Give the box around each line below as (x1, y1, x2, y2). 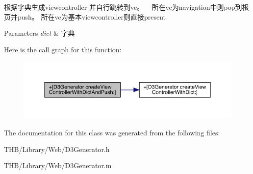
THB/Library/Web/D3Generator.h (4, 144, 110, 154)
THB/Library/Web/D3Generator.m (4, 160, 112, 171)
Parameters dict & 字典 (4, 28, 75, 38)
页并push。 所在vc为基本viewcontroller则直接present (4, 11, 166, 22)
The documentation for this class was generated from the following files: (4, 128, 220, 137)
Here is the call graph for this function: (4, 44, 122, 54)
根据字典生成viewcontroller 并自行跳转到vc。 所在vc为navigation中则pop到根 (4, 2, 249, 12)
